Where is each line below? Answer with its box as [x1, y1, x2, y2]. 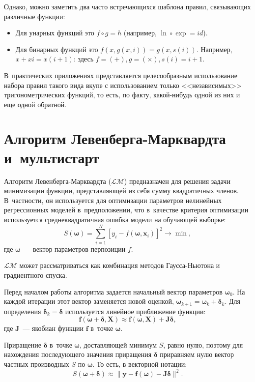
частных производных [4, 358, 69, 369]
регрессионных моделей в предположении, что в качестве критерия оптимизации [4, 205, 249, 215]
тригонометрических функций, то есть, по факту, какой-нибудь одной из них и [4, 89, 240, 100]
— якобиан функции [23, 323, 84, 333]
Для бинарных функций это [15, 44, 98, 54]
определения [4, 306, 41, 316]
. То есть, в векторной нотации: [92, 358, 187, 369]
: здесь [73, 54, 94, 64]
